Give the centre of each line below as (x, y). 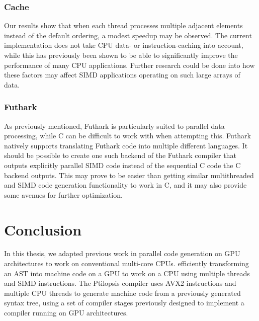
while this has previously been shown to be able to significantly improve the (121, 55)
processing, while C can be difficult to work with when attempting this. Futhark (127, 136)
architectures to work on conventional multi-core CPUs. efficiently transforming (126, 263)
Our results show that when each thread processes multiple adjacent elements (123, 25)
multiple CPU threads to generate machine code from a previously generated (122, 293)
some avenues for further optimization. (63, 194)
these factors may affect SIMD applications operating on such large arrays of (122, 75)
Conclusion (43, 229)
